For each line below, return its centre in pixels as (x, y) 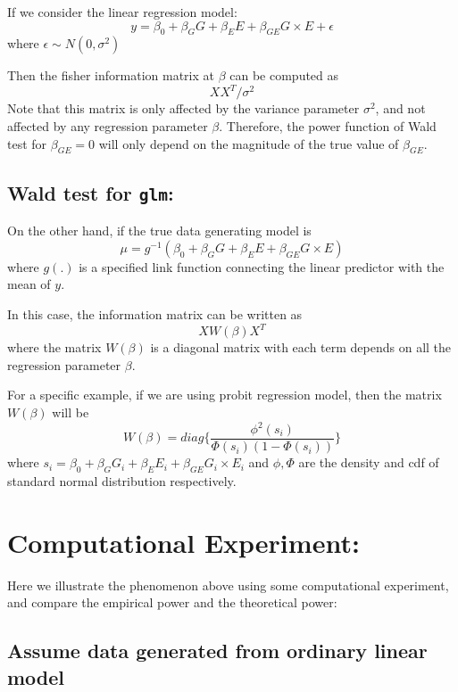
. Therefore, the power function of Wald (328, 126)
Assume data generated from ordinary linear (217, 651)
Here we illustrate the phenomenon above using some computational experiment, (228, 585)
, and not (400, 108)
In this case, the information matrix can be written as (155, 314)
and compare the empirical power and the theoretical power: (172, 602)
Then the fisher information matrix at (111, 75)
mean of (29, 284)
